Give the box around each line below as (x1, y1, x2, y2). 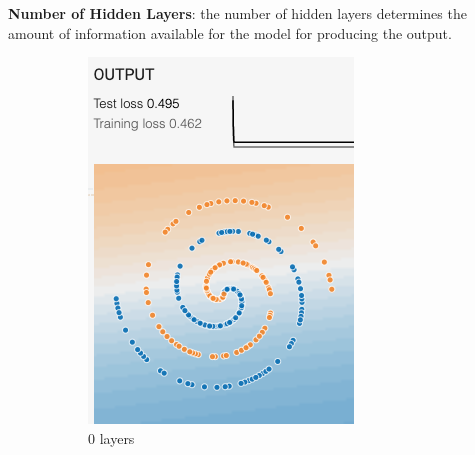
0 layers (88, 427, 135, 448)
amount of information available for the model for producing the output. (8, 22, 452, 43)
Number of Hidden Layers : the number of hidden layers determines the (8, 3, 467, 23)
